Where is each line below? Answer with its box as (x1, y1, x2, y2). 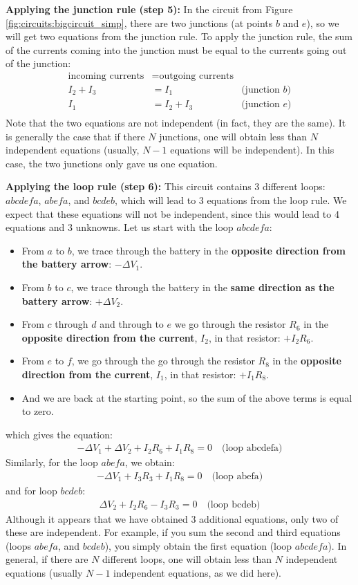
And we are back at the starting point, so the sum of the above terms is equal (21, 390, 352, 405)
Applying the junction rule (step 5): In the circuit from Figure (6, 2, 293, 16)
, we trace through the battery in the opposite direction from (71, 243, 346, 257)
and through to (100, 317, 164, 331)
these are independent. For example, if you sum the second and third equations (6, 525, 341, 539)
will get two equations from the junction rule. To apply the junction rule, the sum (6, 29, 352, 44)
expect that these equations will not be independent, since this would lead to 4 (6, 206, 339, 221)
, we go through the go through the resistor (71, 353, 255, 368)
